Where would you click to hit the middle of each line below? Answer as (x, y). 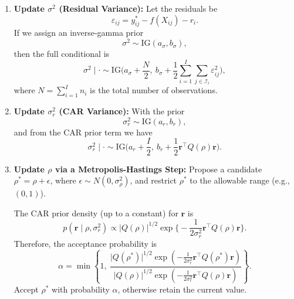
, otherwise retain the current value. (182, 289)
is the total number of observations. (154, 90)
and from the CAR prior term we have (83, 132)
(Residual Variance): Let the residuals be (138, 8)
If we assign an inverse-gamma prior (79, 33)
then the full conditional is (62, 54)
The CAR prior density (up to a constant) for (96, 213)
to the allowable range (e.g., (240, 180)
